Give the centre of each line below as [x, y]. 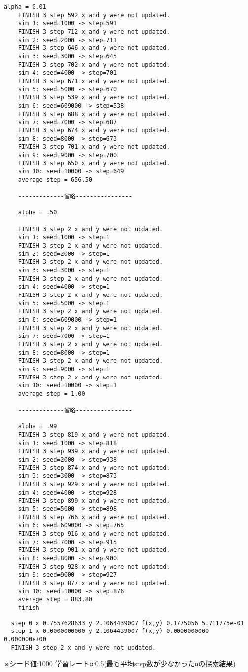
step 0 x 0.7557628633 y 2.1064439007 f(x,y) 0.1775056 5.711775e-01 [127, 623]
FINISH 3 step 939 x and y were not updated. [94, 451]
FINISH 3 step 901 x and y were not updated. [94, 550]
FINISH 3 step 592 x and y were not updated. [94, 15]
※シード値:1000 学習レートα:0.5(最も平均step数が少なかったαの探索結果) [120, 663]
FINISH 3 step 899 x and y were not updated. [94, 501]
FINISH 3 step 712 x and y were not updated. [94, 31]
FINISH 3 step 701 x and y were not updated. [94, 147]
